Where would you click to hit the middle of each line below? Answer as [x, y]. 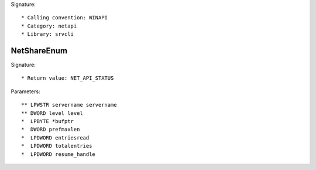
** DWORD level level [52, 113]
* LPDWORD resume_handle [59, 154]
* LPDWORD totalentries [57, 146]
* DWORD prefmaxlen [51, 130]
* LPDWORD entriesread [55, 137]
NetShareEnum [39, 51]
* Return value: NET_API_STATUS [68, 78]
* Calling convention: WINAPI [65, 18]
